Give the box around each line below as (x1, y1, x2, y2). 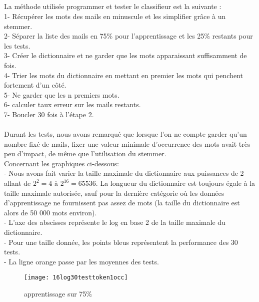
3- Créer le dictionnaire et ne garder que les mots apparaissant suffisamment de (4, 50, 247, 61)
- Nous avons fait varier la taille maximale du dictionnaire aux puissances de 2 (4, 168, 244, 178)
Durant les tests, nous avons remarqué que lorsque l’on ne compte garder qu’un (4, 129, 247, 139)
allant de (4, 178, 31, 188)
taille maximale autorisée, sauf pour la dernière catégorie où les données (4, 187, 224, 198)
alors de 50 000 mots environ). (4, 207, 97, 217)
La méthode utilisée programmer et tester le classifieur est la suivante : (4, 1, 221, 12)
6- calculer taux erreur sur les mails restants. (4, 99, 141, 110)
